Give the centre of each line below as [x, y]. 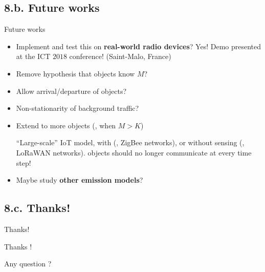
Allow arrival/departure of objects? [71, 91]
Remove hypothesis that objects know [75, 73]
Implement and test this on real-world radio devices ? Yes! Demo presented [139, 46]
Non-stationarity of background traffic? [78, 108]
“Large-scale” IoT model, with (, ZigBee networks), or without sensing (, [130, 142]
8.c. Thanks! [37, 208]
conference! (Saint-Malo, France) [120, 56]
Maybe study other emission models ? [80, 180]
